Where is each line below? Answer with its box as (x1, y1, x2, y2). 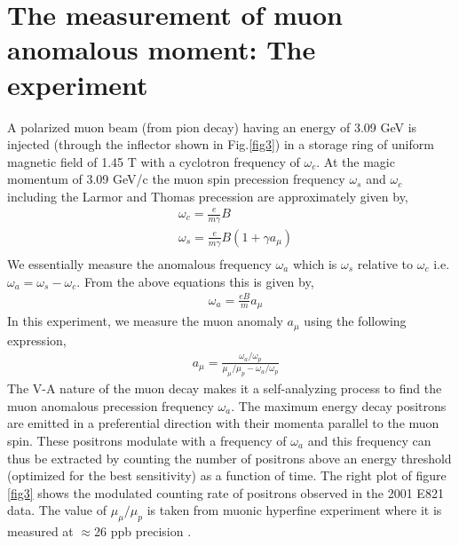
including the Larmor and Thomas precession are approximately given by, (7, 186, 408, 205)
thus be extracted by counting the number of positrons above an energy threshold (7, 448, 452, 467)
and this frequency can (307, 431, 431, 449)
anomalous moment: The (7, 31, 316, 67)
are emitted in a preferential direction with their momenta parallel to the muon (7, 414, 439, 432)
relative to (357, 254, 414, 273)
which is (292, 254, 337, 273)
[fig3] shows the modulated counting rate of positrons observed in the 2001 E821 (7, 483, 444, 502)
